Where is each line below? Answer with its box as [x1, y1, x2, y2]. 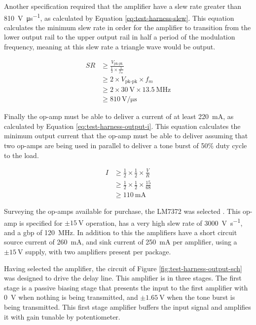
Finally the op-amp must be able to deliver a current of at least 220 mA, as [4, 111, 234, 122]
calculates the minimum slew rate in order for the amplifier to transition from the [4, 22, 251, 32]
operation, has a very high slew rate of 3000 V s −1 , [86, 216, 243, 228]
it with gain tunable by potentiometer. [4, 311, 120, 322]
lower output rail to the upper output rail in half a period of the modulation [4, 32, 235, 42]
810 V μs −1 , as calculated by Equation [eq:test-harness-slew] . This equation [4, 11, 234, 23]
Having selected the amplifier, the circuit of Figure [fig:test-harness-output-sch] [4, 263, 242, 273]
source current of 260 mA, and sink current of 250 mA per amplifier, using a [4, 237, 237, 247]
